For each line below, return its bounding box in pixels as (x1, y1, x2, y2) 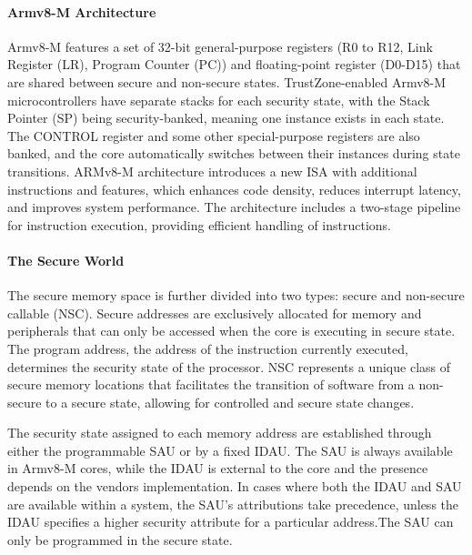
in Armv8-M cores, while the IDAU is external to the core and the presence (7, 459, 428, 478)
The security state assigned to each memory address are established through (7, 423, 432, 442)
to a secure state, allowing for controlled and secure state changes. (45, 392, 415, 411)
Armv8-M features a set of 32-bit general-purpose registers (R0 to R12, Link (7, 36, 433, 55)
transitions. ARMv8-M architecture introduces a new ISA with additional (7, 161, 417, 180)
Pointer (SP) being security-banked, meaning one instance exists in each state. (7, 108, 445, 127)
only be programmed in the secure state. (7, 530, 233, 549)
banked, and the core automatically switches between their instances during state (7, 144, 460, 163)
